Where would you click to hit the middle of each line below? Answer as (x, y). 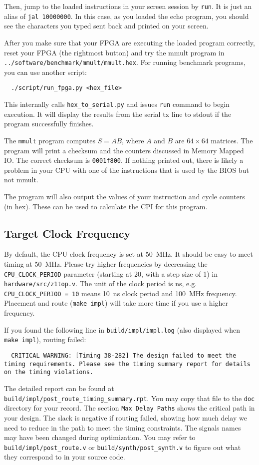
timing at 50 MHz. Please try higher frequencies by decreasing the (106, 263)
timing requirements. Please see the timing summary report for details (127, 364)
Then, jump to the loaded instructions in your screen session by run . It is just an (128, 6)
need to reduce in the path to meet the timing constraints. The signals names (123, 427)
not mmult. (21, 180)
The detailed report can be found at (59, 388)
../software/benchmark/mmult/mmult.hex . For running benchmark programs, (125, 62)
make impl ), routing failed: (45, 339)
